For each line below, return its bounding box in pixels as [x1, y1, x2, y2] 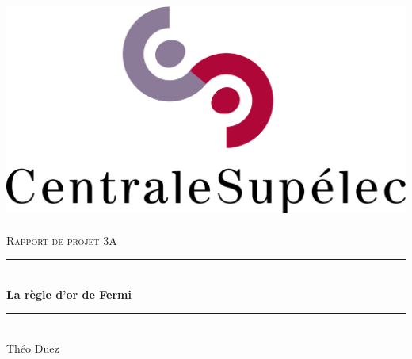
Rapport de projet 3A [6, 231, 117, 248]
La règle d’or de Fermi [6, 285, 132, 302]
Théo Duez [6, 339, 59, 356]
